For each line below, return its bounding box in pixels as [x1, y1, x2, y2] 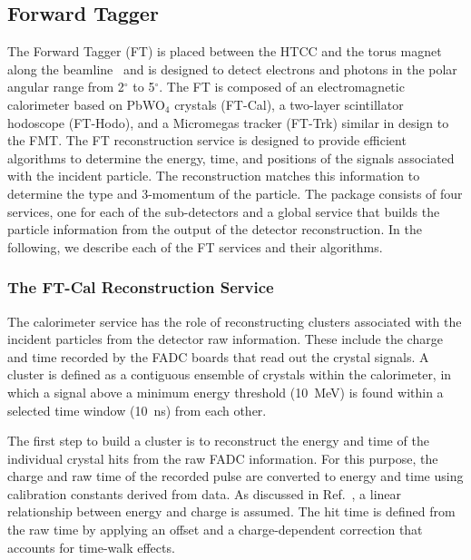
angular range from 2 [7, 77, 124, 96]
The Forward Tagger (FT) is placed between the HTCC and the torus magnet [7, 42, 442, 61]
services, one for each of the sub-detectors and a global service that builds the [7, 201, 440, 221]
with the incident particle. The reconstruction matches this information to [7, 166, 420, 185]
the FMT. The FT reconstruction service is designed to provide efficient [7, 131, 407, 150]
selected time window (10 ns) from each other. [7, 400, 267, 419]
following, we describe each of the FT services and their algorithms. [7, 237, 383, 256]
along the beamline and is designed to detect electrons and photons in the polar [7, 59, 457, 78]
